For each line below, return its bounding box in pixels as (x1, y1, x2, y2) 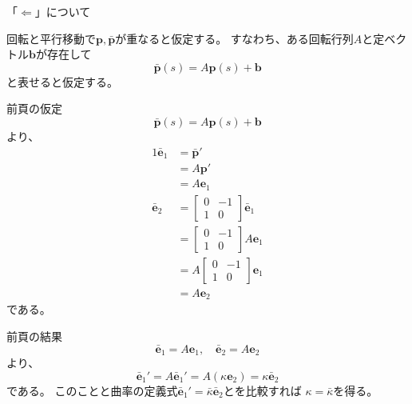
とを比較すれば (223, 382, 302, 398)
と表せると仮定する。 (6, 73, 118, 90)
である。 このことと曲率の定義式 (6, 382, 178, 398)
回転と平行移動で (6, 30, 96, 46)
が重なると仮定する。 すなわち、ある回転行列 (115, 30, 354, 46)
